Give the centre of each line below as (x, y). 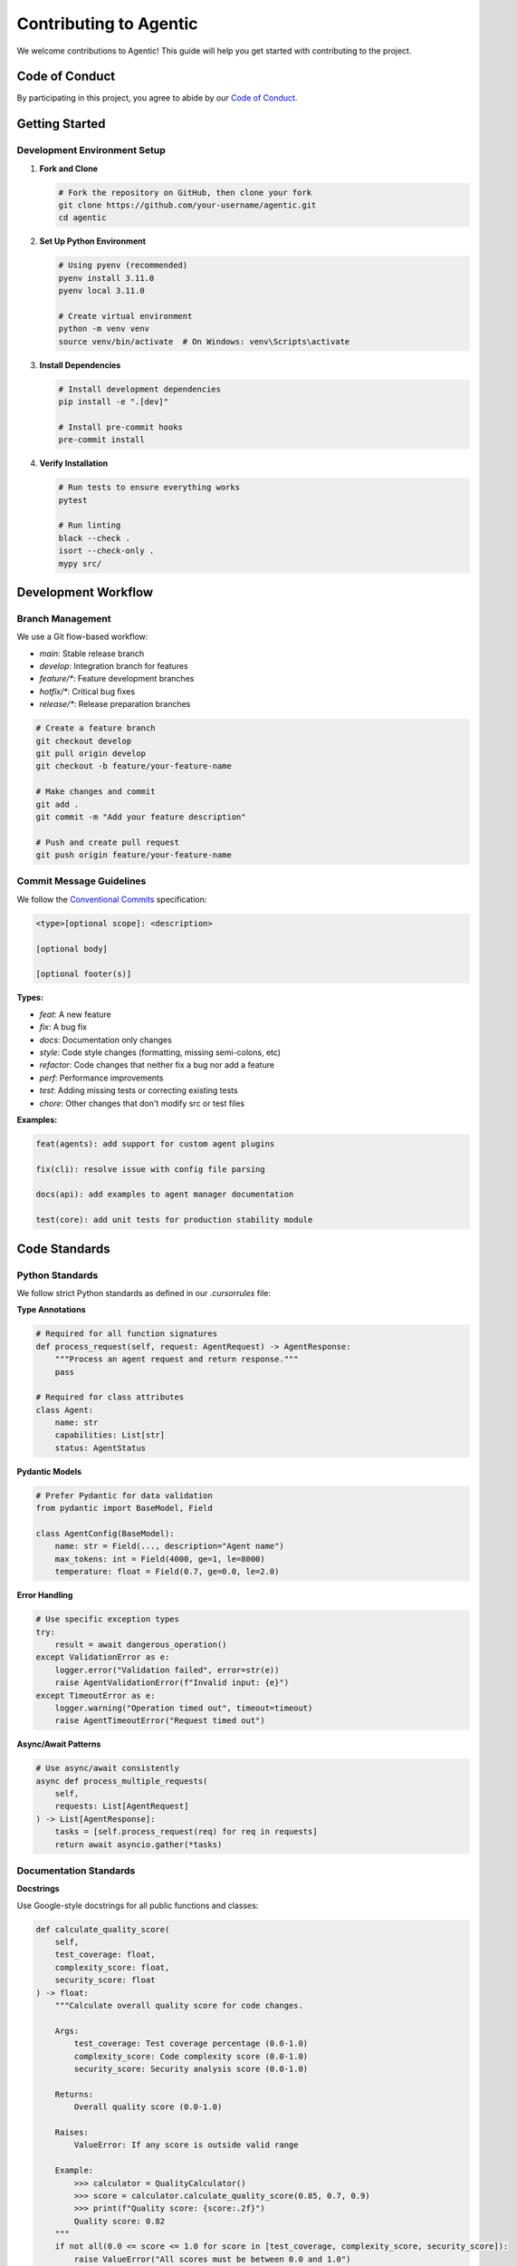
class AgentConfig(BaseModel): (105, 1534)
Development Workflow (85, 592)
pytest (73, 500)
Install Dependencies (80, 365)
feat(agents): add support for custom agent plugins (155, 1143)
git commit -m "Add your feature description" (141, 817)
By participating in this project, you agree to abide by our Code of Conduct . (157, 98)
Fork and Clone (69, 169)
